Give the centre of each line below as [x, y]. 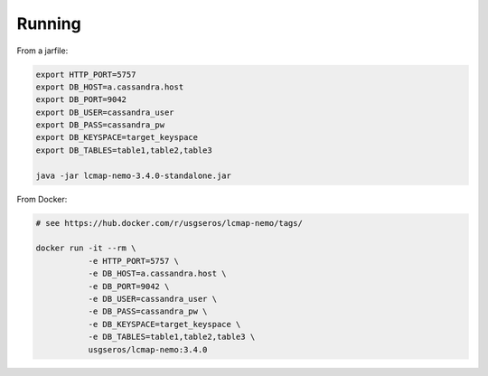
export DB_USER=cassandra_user [105, 112]
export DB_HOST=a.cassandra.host [110, 87]
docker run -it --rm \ [86, 248]
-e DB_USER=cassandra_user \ [152, 299]
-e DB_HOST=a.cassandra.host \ [157, 274]
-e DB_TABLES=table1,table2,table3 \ [172, 337]
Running [49, 23]
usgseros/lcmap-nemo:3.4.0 [148, 349]
